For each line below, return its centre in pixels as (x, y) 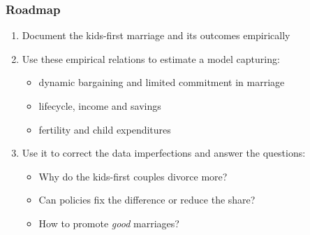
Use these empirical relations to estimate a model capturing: (151, 58)
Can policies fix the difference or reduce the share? (147, 200)
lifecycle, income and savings (100, 106)
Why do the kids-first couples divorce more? (133, 176)
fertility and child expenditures (105, 129)
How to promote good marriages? (109, 223)
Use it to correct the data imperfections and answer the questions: (164, 153)
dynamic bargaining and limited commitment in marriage (162, 82)
